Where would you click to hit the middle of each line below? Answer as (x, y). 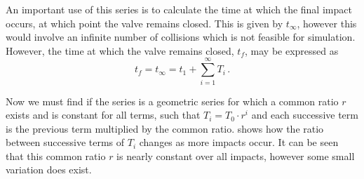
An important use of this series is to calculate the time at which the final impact (179, 9)
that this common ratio (56, 155)
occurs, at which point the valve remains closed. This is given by (144, 23)
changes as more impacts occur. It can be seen (239, 142)
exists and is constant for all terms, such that (103, 115)
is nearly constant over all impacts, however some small (236, 155)
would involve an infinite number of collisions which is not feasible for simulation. (181, 37)
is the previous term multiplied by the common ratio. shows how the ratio (165, 128)
